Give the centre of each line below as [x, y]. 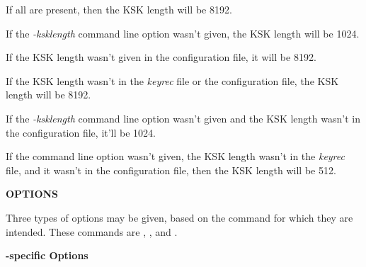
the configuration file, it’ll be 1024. [81, 132]
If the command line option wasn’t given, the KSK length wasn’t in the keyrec [175, 156]
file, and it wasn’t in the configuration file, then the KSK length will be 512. [171, 170]
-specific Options [47, 255]
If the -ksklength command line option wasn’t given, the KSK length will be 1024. [183, 33]
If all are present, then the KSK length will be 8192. [119, 9]
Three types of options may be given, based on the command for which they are [179, 217]
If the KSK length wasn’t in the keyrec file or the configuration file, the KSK [172, 80]
